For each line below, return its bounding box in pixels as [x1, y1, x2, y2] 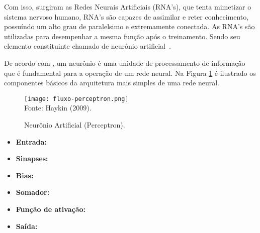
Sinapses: [16, 153, 48, 164]
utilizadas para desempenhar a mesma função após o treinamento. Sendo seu [4, 31, 240, 41]
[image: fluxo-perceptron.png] [24, 95, 129, 102]
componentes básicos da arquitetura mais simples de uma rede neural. [4, 77, 219, 88]
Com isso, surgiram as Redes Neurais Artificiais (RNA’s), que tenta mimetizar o [4, 2, 251, 12]
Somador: [16, 187, 50, 197]
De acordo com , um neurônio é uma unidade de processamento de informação [4, 57, 245, 68]
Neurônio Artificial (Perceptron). [24, 120, 125, 130]
